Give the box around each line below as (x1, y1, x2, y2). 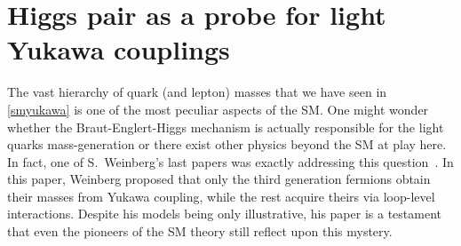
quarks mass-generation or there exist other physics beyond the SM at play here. (7, 135, 447, 154)
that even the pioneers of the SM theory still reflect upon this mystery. (7, 222, 393, 241)
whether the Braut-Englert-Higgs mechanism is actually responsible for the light (7, 117, 444, 136)
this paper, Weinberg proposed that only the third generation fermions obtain (7, 170, 431, 188)
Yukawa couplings (7, 31, 230, 67)
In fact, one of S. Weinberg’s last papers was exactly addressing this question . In (7, 152, 454, 171)
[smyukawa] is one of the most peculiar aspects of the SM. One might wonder (7, 99, 429, 118)
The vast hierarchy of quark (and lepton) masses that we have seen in (7, 83, 387, 101)
